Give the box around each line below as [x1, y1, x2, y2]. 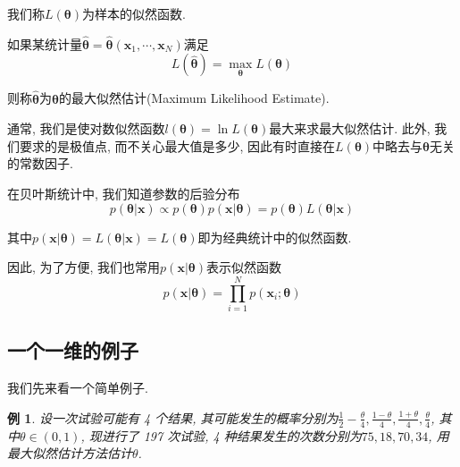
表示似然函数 [205, 258, 281, 276]
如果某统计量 [7, 34, 82, 53]
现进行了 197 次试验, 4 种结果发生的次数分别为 [88, 426, 362, 445]
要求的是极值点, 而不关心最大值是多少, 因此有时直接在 [19, 136, 336, 155]
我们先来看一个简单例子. [7, 378, 148, 397]
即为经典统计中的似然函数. [197, 227, 352, 246]
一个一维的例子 [7, 336, 138, 364]
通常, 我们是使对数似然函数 [7, 119, 165, 138]
